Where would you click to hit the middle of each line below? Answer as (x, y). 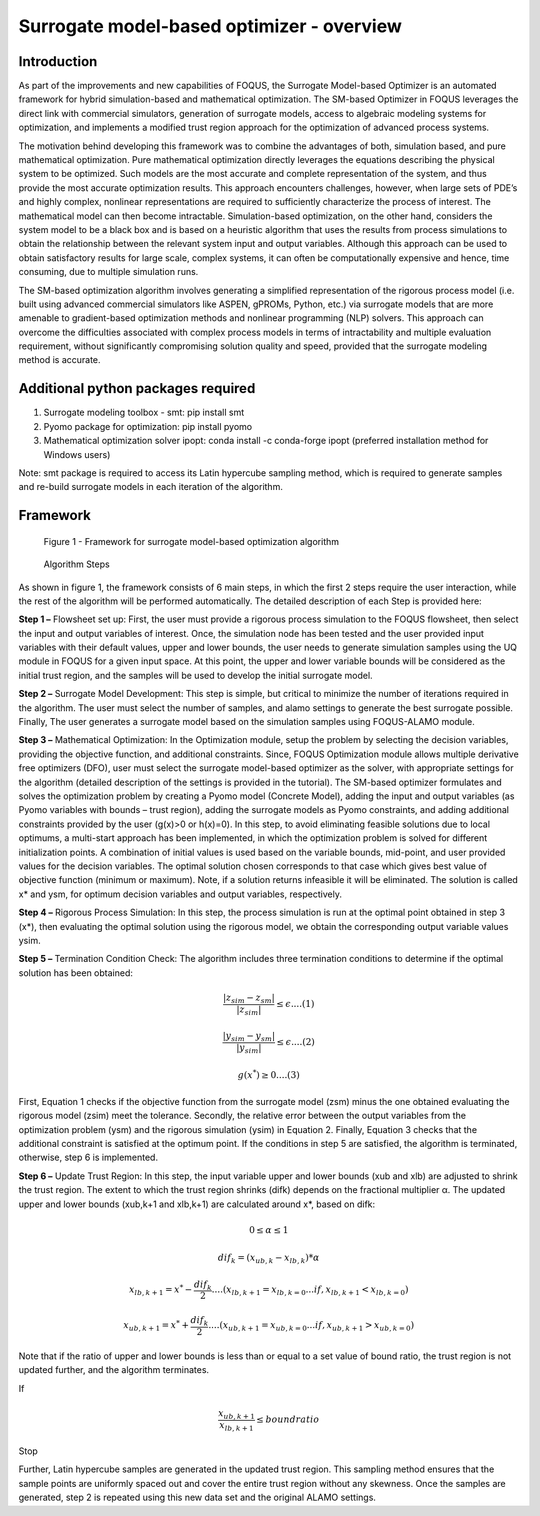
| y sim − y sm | (248, 1037)
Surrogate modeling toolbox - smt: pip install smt (144, 412)
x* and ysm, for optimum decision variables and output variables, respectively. (180, 894)
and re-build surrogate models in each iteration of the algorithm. (151, 487)
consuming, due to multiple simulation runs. (108, 272)
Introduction (58, 61)
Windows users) (77, 454)
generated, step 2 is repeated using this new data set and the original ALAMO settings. (197, 1497)
